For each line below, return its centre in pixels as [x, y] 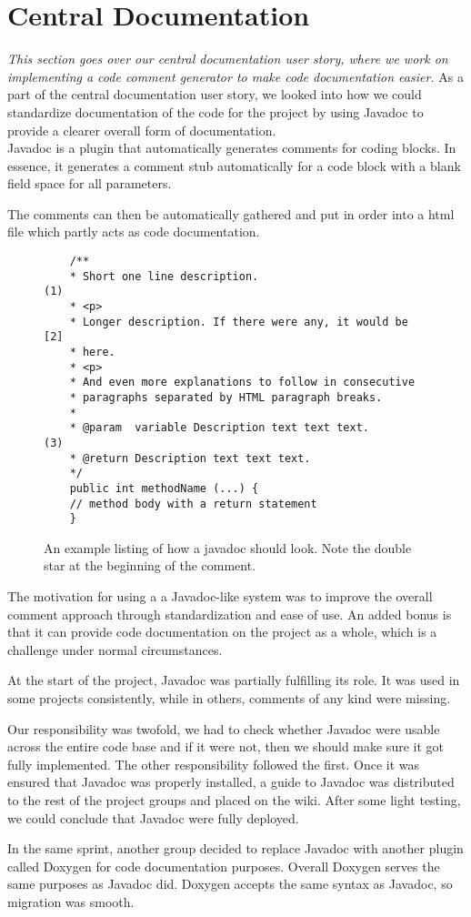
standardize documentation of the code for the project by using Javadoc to [215, 111]
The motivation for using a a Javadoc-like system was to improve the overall [220, 596]
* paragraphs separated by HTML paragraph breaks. [226, 397]
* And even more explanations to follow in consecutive [242, 383]
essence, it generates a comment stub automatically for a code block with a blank [234, 165]
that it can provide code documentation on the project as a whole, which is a [222, 632]
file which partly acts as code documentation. [134, 232]
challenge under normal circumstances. [115, 649]
